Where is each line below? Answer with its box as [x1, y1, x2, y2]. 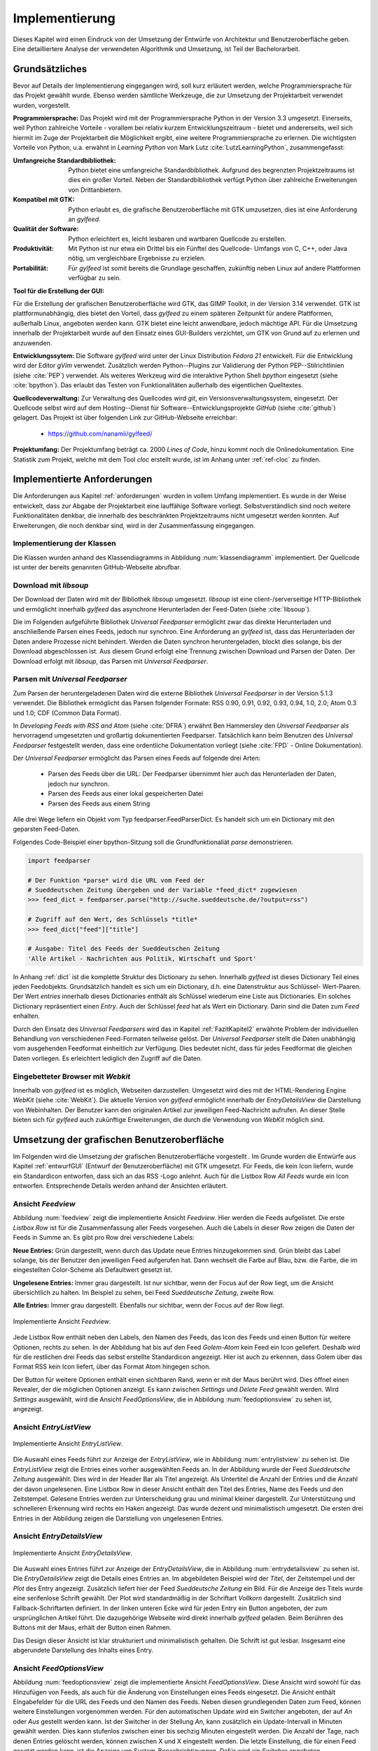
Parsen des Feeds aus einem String [48, 799, 150, 808]
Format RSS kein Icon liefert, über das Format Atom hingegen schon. [13, 1362, 211, 1371]
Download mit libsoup [13, 580, 89, 590]
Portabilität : [13, 263, 49, 272]
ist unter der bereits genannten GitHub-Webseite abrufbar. [13, 563, 181, 572]
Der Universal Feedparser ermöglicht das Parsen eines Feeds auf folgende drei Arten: [13, 754, 261, 763]
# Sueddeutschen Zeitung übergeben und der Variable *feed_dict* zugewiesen [27, 886, 297, 894]
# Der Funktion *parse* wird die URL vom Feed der [27, 876, 206, 884]
